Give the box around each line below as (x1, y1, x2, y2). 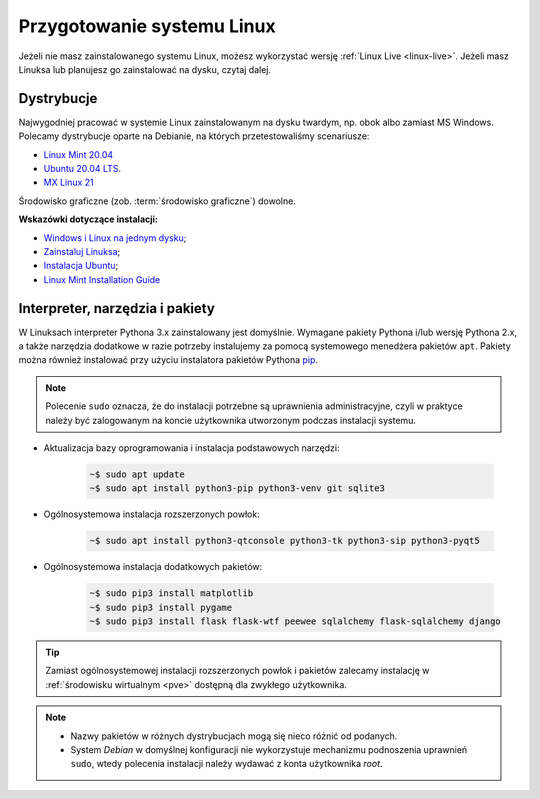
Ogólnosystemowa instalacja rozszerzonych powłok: (43, 508, 260, 520)
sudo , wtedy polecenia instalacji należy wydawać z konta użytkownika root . (70, 758, 384, 770)
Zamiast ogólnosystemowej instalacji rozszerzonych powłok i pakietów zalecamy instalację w (45, 665, 430, 677)
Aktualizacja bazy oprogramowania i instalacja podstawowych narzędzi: (43, 442, 340, 454)
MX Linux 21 (43, 176, 94, 189)
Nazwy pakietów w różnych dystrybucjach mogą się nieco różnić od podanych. (70, 730, 398, 742)
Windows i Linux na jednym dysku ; (43, 231, 187, 244)
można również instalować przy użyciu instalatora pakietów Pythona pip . (18, 354, 319, 366)
